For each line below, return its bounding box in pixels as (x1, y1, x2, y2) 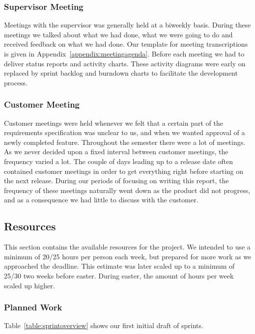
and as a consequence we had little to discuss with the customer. (4, 195, 198, 205)
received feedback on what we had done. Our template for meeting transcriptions (4, 39, 248, 49)
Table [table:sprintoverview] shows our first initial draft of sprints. (4, 320, 203, 331)
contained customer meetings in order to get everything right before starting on (4, 166, 244, 176)
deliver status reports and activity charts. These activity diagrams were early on (4, 58, 246, 68)
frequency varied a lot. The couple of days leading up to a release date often (4, 156, 233, 166)
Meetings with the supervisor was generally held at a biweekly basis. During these (4, 20, 251, 30)
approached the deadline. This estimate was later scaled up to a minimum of (4, 261, 235, 271)
